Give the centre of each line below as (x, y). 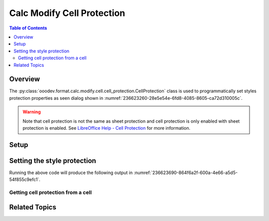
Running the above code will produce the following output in (71, 173)
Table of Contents (28, 28)
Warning (32, 112)
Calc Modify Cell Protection (67, 13)
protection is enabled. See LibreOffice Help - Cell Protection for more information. (106, 128)
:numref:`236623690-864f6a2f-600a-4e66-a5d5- (186, 173)
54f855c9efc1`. (25, 180)
